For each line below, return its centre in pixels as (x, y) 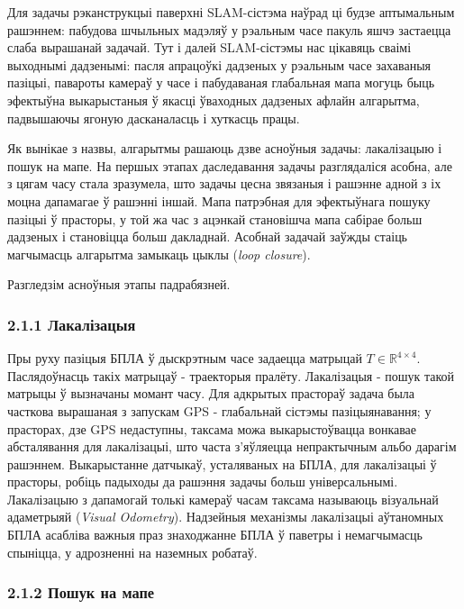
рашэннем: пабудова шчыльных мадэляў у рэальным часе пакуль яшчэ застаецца (229, 29)
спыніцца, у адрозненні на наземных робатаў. (132, 552)
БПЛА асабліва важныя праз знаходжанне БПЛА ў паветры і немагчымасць (215, 535)
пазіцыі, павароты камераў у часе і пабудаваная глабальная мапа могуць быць (221, 82)
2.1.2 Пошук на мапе (81, 592)
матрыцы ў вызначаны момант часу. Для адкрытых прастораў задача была (211, 393)
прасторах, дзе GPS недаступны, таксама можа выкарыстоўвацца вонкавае (212, 428)
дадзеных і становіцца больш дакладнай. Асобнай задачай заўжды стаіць (208, 236)
